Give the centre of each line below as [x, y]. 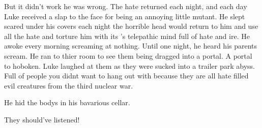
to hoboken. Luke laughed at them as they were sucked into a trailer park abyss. [129, 66]
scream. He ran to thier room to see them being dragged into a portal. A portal [128, 55]
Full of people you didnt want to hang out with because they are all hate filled [126, 76]
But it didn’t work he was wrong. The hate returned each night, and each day [126, 6]
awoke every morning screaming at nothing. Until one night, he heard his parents [131, 46]
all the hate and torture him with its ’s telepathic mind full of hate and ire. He [127, 36]
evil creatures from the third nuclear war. [69, 85]
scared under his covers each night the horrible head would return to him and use [131, 26]
